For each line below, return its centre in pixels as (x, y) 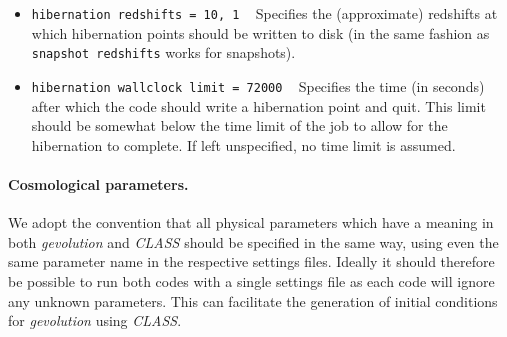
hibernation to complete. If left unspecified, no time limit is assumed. (243, 144)
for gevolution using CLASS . (95, 320)
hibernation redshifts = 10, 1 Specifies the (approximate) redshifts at (264, 13)
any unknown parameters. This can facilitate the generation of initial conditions (253, 300)
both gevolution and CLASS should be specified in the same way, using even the (253, 241)
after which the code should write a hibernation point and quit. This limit (258, 105)
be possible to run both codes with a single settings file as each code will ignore (251, 280)
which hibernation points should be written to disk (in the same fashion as (260, 32)
